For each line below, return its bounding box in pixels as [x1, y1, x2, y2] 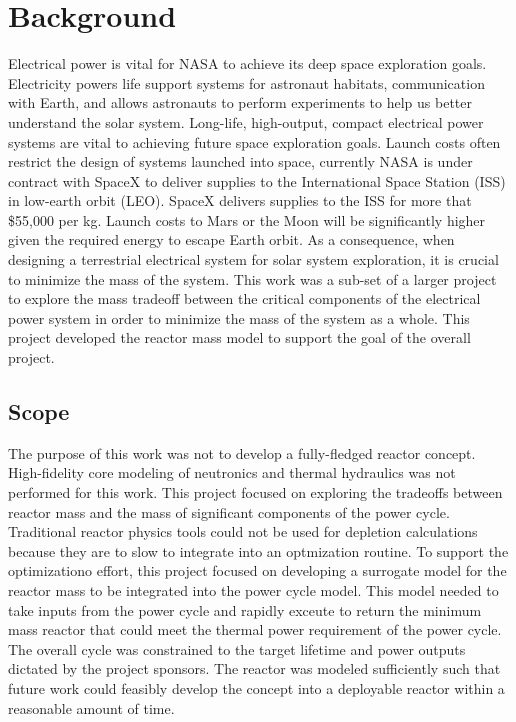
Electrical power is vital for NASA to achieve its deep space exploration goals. [8, 53, 487, 74]
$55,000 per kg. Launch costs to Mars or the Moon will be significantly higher [8, 209, 486, 230]
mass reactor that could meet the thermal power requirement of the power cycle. [8, 619, 502, 640]
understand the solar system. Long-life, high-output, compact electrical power [8, 111, 484, 132]
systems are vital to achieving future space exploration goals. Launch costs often [8, 131, 501, 152]
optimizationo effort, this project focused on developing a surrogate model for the [8, 560, 507, 581]
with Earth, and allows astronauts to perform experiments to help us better [8, 92, 473, 113]
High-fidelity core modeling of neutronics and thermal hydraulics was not [8, 462, 456, 483]
